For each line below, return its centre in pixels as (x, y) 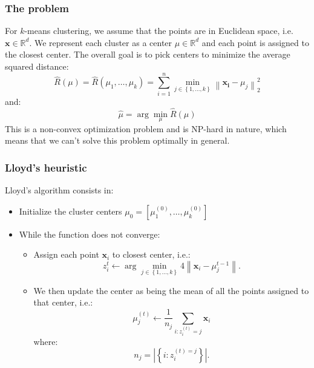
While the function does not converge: (90, 234)
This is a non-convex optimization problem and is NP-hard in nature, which (146, 128)
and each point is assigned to (255, 42)
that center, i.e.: (63, 302)
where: (46, 342)
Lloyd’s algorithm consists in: (59, 190)
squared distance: (37, 66)
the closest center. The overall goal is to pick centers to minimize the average (148, 54)
